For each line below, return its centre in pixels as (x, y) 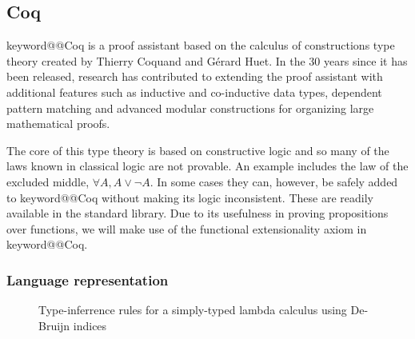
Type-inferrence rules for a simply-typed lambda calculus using (193, 310)
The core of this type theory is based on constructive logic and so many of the (198, 150)
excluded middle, (48, 181)
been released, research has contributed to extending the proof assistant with (195, 76)
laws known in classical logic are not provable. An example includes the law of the (207, 166)
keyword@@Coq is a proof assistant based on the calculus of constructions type (201, 45)
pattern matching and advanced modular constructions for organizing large (190, 108)
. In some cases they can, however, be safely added (274, 181)
